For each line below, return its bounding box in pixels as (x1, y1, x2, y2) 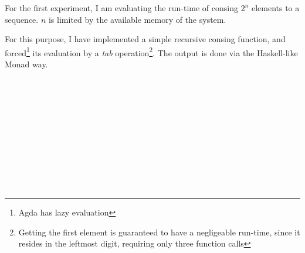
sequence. (5, 13, 39, 25)
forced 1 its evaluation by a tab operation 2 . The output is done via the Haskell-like (5, 45, 298, 59)
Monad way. (5, 58, 48, 70)
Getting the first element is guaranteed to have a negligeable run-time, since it (18, 225, 300, 238)
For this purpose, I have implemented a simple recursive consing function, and (5, 33, 286, 45)
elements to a (251, 2, 300, 13)
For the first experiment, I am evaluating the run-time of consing (5, 2, 238, 13)
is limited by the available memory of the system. (48, 13, 226, 25)
